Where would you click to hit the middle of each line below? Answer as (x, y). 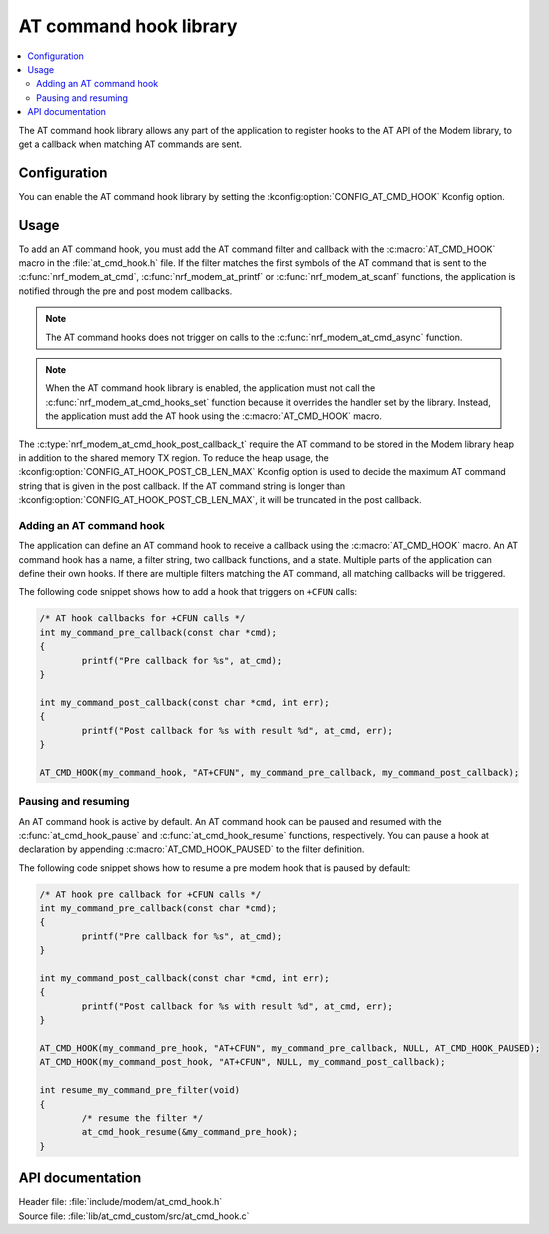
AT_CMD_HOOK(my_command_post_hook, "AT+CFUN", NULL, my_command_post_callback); (242, 1062)
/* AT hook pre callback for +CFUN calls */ (150, 894)
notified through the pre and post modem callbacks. (125, 291)
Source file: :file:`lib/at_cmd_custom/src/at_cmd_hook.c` (134, 1216)
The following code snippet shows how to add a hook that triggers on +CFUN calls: (188, 592)
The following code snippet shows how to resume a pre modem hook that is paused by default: (214, 867)
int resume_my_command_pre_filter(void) (139, 1090)
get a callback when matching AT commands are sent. (130, 144)
